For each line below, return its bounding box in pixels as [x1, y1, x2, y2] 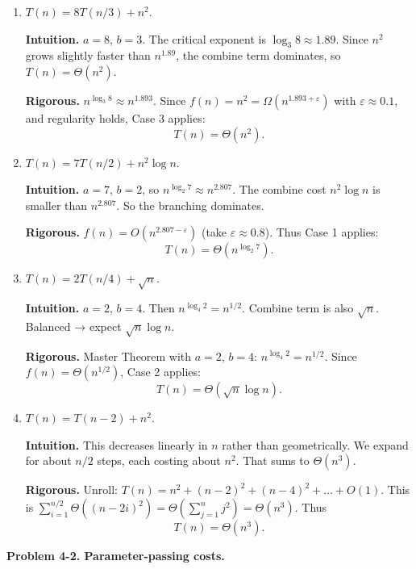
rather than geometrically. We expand [222, 436, 409, 453]
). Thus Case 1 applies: [264, 224, 379, 241]
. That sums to [235, 452, 310, 469]
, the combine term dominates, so [176, 47, 341, 64]
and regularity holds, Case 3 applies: [25, 109, 206, 126]
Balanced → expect [25, 317, 122, 334]
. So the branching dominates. [116, 196, 264, 213]
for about [25, 452, 72, 469]
